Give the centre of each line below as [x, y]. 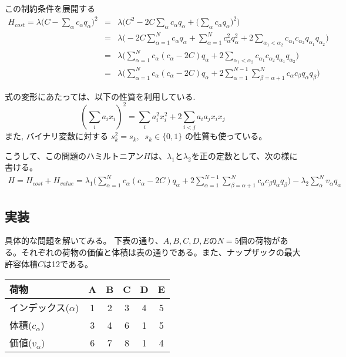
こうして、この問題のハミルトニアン [74, 155]
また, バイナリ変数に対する [57, 136]
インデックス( [39, 308]
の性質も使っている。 [226, 136]
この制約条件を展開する [50, 8]
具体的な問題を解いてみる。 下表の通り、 [84, 240]
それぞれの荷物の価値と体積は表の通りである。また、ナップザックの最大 [161, 252]
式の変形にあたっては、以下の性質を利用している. [100, 96]
